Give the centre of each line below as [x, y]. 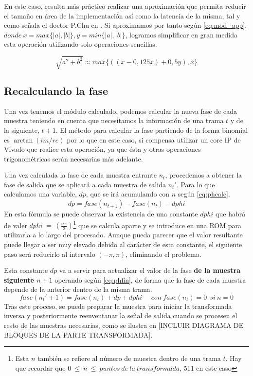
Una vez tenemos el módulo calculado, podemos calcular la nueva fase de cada [120, 111]
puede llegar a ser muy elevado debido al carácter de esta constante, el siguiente [123, 244]
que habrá [231, 214]
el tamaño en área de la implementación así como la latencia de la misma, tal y [122, 15]
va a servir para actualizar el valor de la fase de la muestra [150, 270]
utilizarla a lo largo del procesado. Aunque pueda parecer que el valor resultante [123, 235]
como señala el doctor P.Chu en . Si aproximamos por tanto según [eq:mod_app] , [126, 25]
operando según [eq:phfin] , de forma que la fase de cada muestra [150, 279]
